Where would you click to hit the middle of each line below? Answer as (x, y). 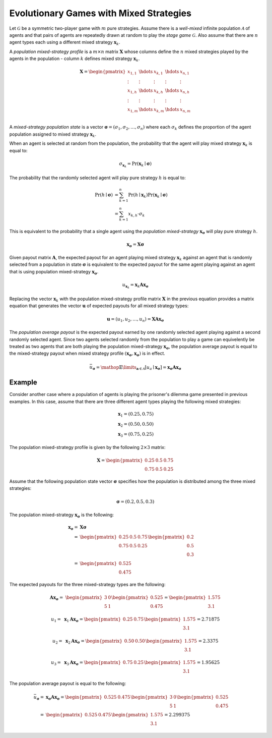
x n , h (185, 91)
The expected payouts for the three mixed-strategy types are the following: (87, 584)
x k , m (159, 110)
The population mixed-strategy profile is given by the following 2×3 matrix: (87, 447)
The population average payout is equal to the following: (67, 684)
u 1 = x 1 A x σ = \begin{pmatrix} (86, 619)
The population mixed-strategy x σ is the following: (62, 516)
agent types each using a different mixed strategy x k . (65, 43)
